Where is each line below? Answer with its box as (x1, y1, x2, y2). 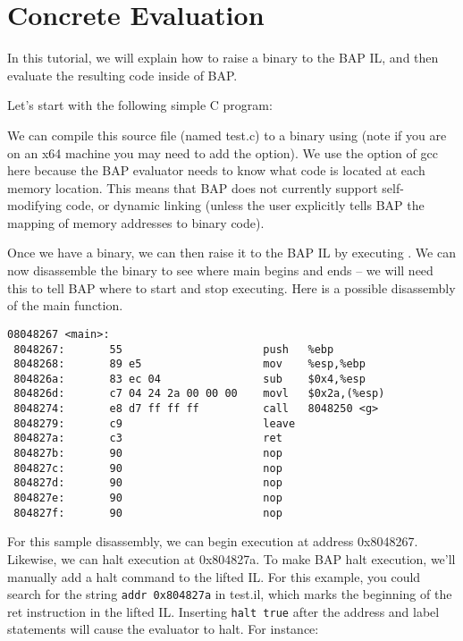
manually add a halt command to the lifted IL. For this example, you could (7, 567, 421, 586)
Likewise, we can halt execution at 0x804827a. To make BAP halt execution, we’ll (7, 549, 456, 568)
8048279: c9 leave (13, 417, 296, 430)
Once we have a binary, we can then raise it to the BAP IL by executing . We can (7, 243, 456, 262)
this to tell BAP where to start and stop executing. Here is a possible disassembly (7, 278, 456, 297)
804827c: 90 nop (13, 461, 282, 475)
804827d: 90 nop (13, 477, 282, 490)
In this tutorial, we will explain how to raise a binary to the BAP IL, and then (7, 48, 439, 67)
